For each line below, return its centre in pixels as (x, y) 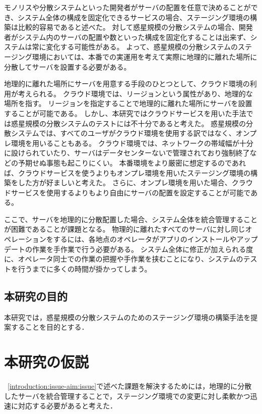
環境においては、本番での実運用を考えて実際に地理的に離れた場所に (145, 56)
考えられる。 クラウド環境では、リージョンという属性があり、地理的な (135, 93)
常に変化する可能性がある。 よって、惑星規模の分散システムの (135, 47)
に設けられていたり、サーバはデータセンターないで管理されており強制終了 (127, 153)
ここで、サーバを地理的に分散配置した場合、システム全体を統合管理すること (131, 219)
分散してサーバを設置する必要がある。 (68, 66)
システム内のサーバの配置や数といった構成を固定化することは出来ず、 (134, 37)
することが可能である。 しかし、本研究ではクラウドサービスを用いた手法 (125, 113)
